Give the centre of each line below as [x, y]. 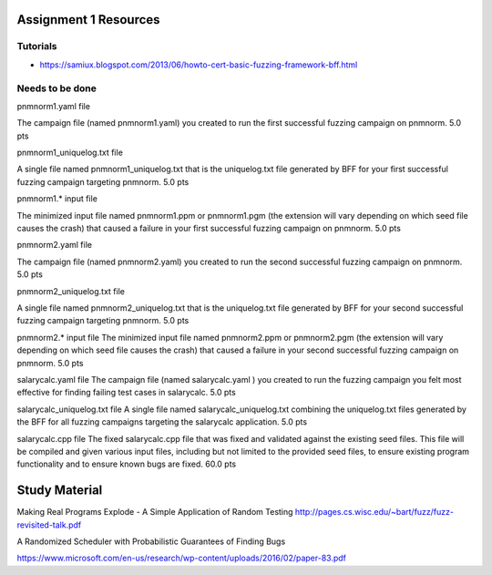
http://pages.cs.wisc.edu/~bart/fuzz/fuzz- [374, 512]
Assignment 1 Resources [88, 20]
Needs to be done [57, 88]
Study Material [60, 491]
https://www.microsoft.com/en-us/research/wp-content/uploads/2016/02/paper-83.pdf [181, 558]
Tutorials [37, 46]
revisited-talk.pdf [49, 525]
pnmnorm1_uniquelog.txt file [70, 153]
